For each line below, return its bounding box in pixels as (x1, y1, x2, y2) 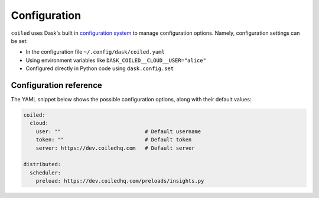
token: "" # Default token (35, 136, 192, 143)
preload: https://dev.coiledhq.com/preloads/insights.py (35, 177, 204, 184)
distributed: (23, 161, 61, 168)
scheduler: (30, 169, 61, 176)
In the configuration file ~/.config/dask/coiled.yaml (25, 48, 165, 55)
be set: (11, 37, 28, 44)
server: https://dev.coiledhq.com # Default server (35, 144, 195, 151)
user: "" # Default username (35, 128, 201, 135)
